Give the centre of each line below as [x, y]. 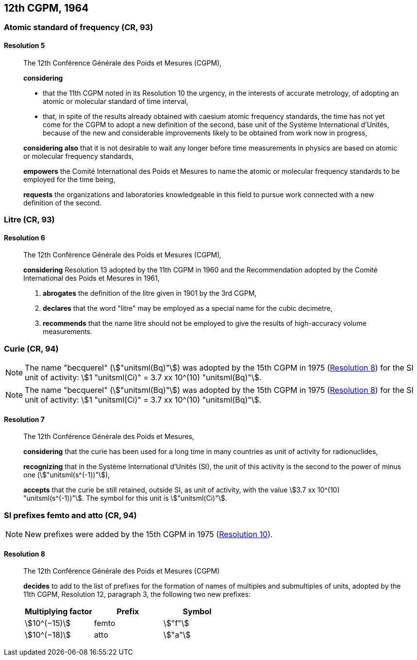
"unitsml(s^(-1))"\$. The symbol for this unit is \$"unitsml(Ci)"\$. [125, 498]
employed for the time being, [69, 179]
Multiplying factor [58, 612]
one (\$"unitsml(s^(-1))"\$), [67, 475]
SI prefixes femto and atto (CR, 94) [70, 515]
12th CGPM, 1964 [46, 8]
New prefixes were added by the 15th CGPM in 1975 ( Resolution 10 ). [149, 534]
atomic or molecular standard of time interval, [116, 101]
